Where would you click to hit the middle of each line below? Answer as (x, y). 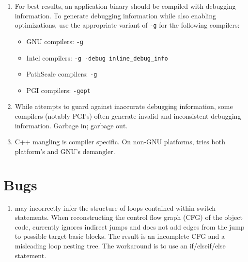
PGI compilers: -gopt (58, 90)
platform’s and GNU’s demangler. (65, 151)
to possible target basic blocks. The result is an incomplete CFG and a (120, 236)
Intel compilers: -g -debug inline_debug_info (97, 57)
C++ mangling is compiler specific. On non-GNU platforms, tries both (120, 142)
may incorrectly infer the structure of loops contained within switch (115, 208)
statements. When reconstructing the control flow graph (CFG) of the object (129, 217)
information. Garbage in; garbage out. (71, 125)
